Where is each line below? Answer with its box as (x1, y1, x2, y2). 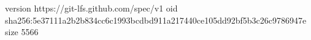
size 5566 (5, 25, 39, 38)
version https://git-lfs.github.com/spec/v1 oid (5, 2, 178, 14)
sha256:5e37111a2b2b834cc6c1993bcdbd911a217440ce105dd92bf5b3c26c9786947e (5, 13, 307, 26)
